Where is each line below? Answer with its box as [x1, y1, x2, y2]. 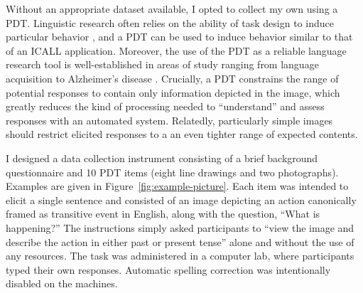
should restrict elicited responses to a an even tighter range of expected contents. [6, 127, 358, 142]
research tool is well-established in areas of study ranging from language [6, 57, 319, 72]
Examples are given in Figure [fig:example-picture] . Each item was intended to [6, 179, 349, 193]
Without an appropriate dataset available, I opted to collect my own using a [6, 1, 338, 16]
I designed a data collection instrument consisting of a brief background [6, 150, 318, 165]
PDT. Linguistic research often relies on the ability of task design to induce [6, 15, 334, 30]
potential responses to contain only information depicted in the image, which [6, 85, 340, 100]
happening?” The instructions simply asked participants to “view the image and [6, 220, 354, 235]
